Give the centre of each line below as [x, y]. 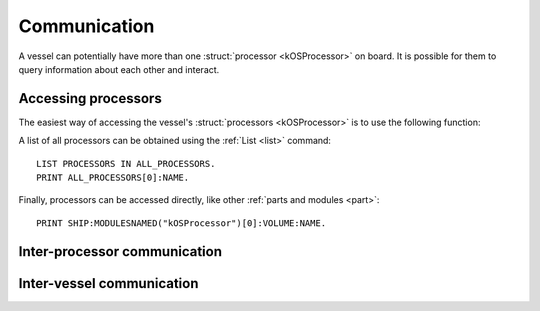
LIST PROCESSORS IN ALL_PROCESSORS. [126, 163]
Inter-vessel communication [108, 283]
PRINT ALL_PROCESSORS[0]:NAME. [113, 178]
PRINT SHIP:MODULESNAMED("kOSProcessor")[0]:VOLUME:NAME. [181, 223]
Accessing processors [90, 98]
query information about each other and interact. [119, 69]
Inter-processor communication [120, 251]
